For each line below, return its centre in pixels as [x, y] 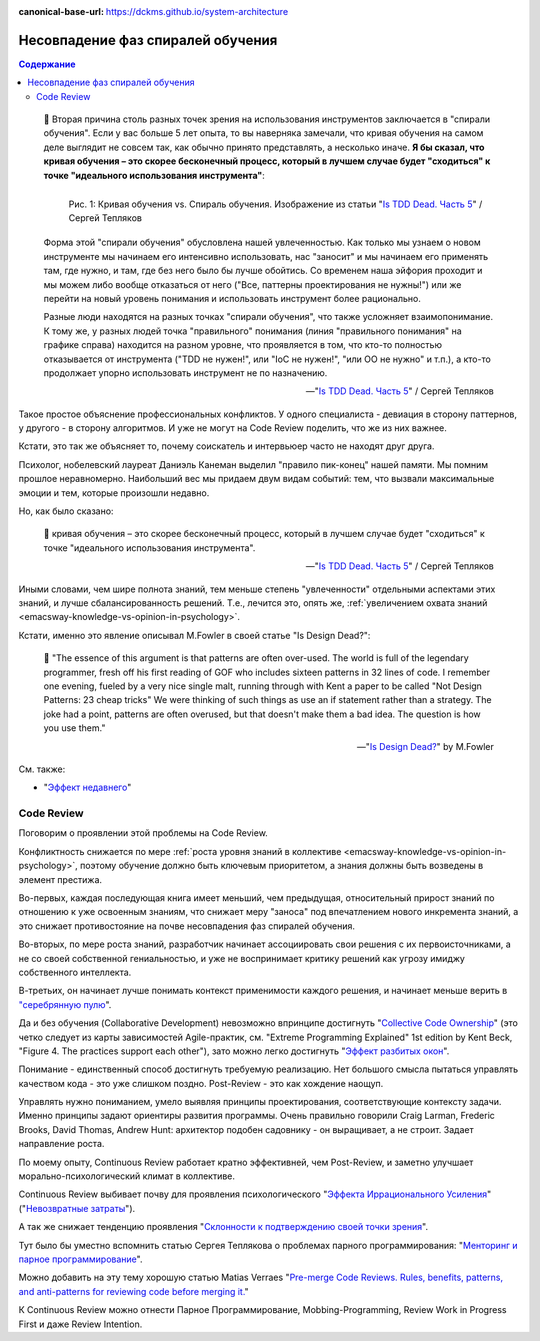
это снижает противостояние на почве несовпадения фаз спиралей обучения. [186, 926]
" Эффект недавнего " [87, 787]
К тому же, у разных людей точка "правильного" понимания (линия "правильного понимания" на [252, 331]
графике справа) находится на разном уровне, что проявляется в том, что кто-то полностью [242, 345]
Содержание [47, 64]
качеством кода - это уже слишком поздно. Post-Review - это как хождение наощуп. [201, 1083]
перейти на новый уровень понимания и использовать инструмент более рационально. [232, 298]
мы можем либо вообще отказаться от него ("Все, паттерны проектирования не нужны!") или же [252, 284]
